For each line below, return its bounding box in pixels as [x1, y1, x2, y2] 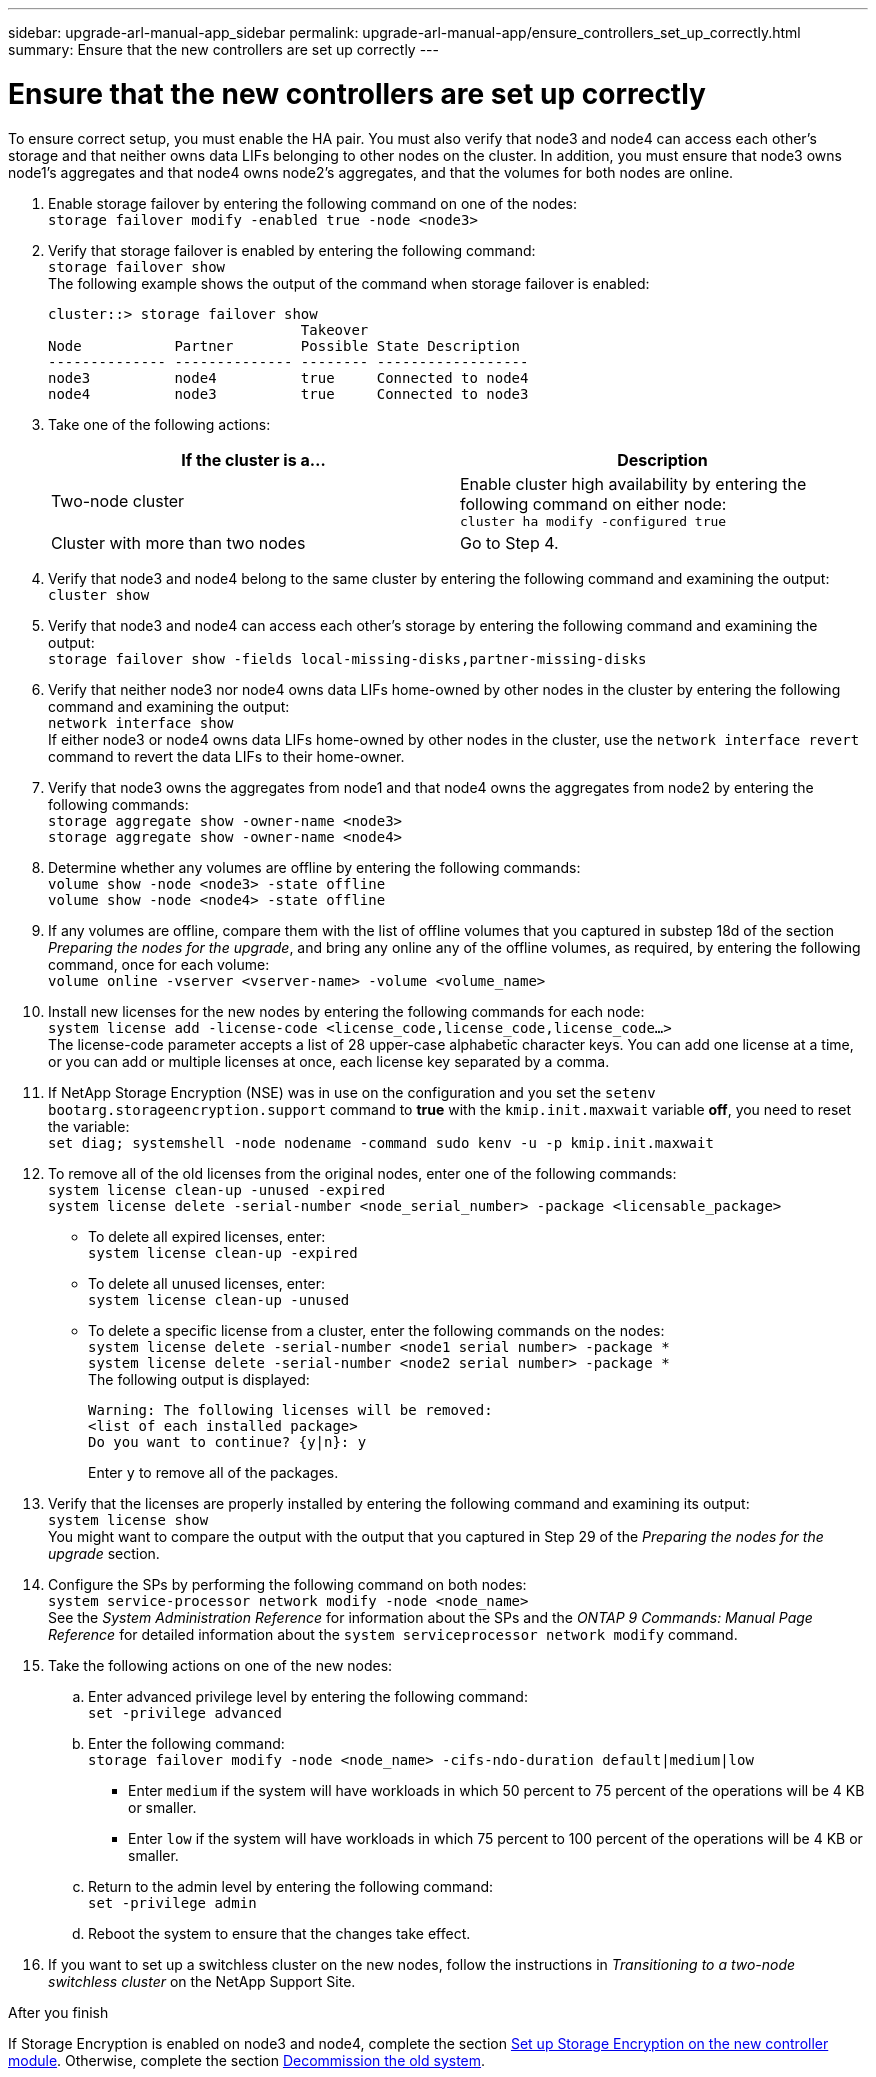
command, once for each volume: [48, 955, 270, 973]
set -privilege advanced [88, 1704, 282, 1721]
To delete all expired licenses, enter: [88, 1227, 326, 1245]
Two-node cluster [51, 491, 185, 511]
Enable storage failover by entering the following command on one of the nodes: [48, 194, 577, 212]
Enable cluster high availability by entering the [460, 473, 807, 494]
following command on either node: [460, 493, 727, 514]
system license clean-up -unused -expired [48, 1181, 386, 1198]
